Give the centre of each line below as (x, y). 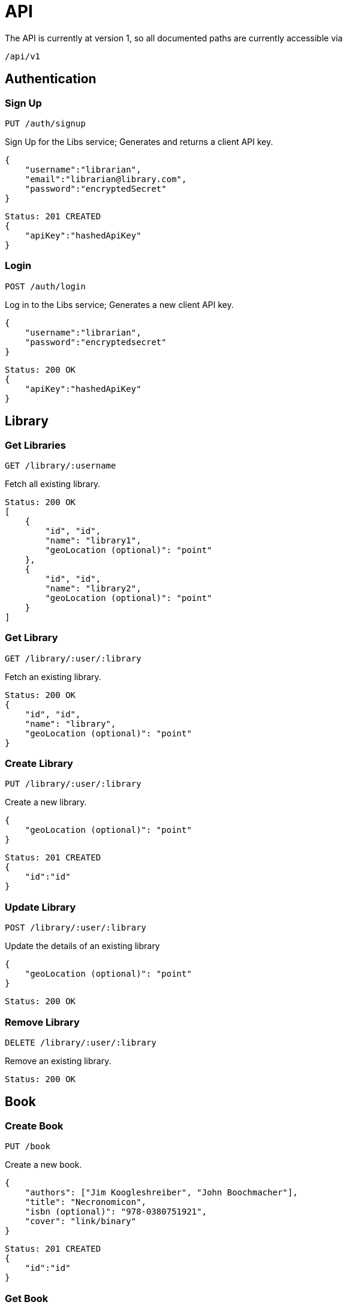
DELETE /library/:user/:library (81, 1042)
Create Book (34, 1126)
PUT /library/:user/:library (73, 784)
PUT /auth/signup (45, 123)
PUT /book (28, 1147)
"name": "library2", (93, 588)
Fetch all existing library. (53, 484)
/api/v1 (23, 56)
